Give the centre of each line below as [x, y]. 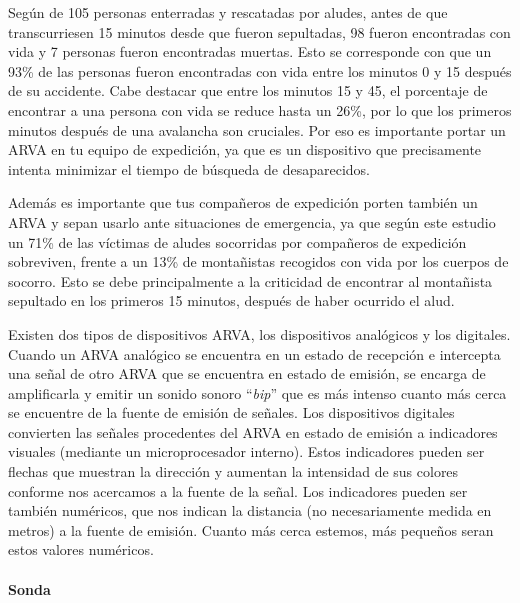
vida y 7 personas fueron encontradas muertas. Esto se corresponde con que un [250, 51]
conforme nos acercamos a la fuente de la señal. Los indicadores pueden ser [238, 490]
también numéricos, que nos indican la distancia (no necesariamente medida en [250, 510]
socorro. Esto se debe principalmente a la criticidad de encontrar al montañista [250, 280]
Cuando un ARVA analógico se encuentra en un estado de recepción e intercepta [254, 353]
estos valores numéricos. [81, 549]
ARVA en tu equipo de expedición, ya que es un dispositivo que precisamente [245, 149]
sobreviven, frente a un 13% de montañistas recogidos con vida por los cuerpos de [258, 261]
